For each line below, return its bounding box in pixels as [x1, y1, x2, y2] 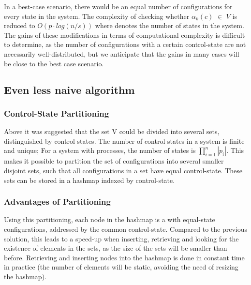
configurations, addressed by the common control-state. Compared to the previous [4, 224, 248, 234]
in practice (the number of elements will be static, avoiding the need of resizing [4, 262, 238, 272]
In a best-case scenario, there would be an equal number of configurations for [4, 1, 233, 11]
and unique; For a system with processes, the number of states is [4, 145, 196, 155]
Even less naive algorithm [4, 82, 135, 97]
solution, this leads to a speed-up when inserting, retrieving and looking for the [4, 233, 239, 243]
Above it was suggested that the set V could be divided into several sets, [4, 126, 220, 136]
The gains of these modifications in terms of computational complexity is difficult [4, 30, 245, 40]
